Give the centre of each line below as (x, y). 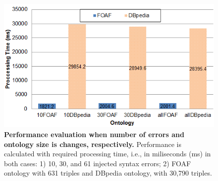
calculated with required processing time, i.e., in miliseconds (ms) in (108, 154)
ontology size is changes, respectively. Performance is (93, 144)
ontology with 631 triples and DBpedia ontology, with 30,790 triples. (108, 173)
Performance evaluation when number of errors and (94, 134)
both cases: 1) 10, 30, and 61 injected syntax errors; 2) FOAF (98, 163)
